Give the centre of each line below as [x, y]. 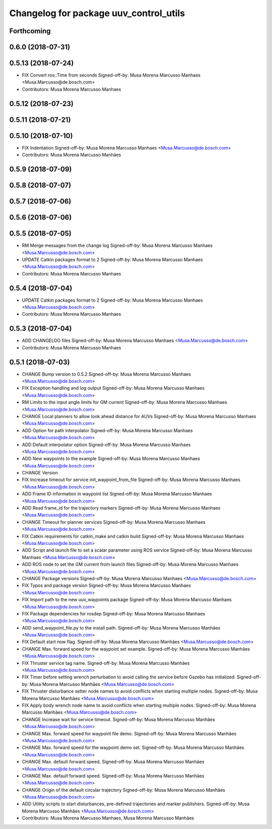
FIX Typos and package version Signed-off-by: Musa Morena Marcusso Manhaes [107, 585]
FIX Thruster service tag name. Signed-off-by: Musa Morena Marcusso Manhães [106, 663]
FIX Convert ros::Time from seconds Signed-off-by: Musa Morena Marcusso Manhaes [111, 75]
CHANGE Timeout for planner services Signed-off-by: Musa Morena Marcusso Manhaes [114, 522]
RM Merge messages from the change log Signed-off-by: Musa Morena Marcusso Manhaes [117, 246]
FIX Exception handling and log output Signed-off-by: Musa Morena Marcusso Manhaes [113, 388]
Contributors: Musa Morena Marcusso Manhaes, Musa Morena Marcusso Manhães [108, 818]
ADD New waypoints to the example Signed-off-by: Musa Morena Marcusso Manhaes [111, 459]
